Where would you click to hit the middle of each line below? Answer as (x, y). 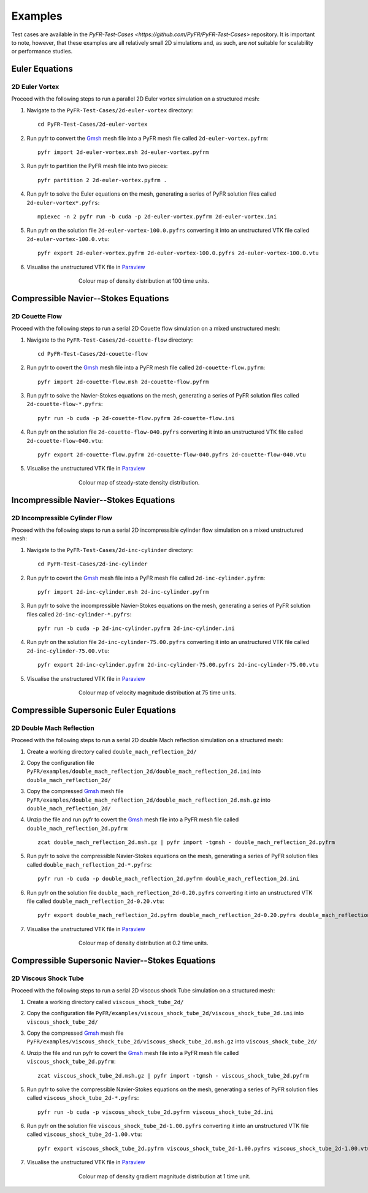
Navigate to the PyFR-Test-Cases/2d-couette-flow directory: (110, 340)
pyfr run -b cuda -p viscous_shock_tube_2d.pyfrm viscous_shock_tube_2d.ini (156, 1112)
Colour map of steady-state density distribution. (139, 482)
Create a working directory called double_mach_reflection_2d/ (112, 751)
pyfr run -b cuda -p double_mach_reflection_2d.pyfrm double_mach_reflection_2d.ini (169, 879)
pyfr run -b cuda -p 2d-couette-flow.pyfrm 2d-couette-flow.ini (136, 418)
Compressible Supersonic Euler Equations (94, 710)
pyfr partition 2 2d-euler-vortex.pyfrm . (102, 180)
